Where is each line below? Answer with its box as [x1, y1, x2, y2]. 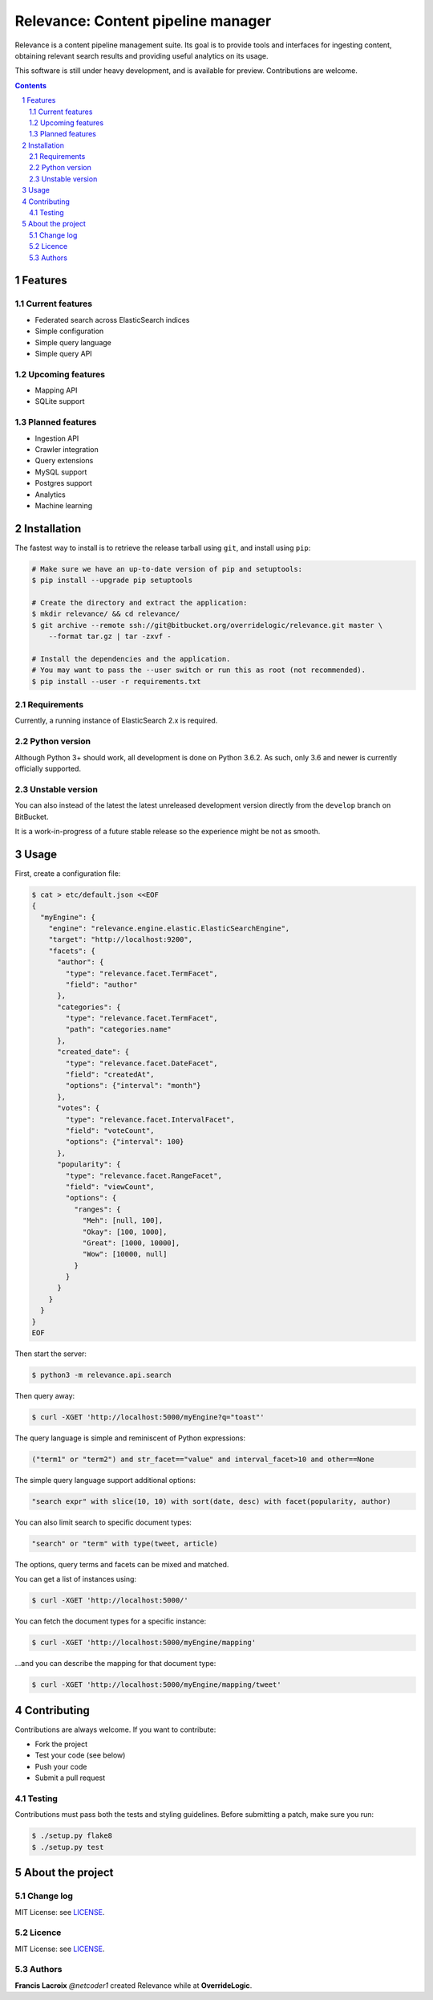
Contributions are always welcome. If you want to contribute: [14, 1725, 216, 1734]
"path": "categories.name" [65, 1024, 172, 1034]
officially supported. [14, 764, 82, 773]
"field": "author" [65, 980, 138, 989]
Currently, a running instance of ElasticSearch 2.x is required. [14, 715, 218, 726]
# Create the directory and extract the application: [31, 598, 248, 607]
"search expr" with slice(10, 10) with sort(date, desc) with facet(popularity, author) [31, 1497, 392, 1505]
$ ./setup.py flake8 [31, 1831, 112, 1840]
